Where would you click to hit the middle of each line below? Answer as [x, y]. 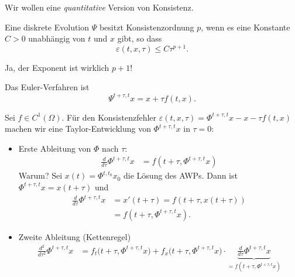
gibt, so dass [140, 38]
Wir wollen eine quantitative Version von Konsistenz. [99, 7]
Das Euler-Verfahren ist [47, 87]
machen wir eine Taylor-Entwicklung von [78, 129]
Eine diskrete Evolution [47, 27]
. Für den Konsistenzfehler [109, 117]
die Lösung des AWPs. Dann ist [181, 175]
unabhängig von [57, 38]
